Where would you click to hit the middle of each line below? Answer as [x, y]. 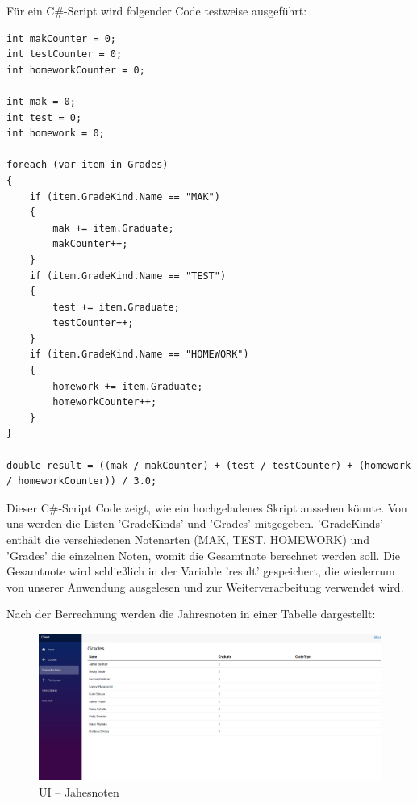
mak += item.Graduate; [113, 228]
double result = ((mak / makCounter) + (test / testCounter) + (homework [209, 465]
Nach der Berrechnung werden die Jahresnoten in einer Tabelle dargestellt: [191, 614]
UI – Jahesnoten [79, 791]
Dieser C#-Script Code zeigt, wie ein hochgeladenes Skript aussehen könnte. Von [207, 507]
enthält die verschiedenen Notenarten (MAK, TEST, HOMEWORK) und [188, 539]
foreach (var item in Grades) [88, 165]
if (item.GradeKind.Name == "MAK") [125, 197]
